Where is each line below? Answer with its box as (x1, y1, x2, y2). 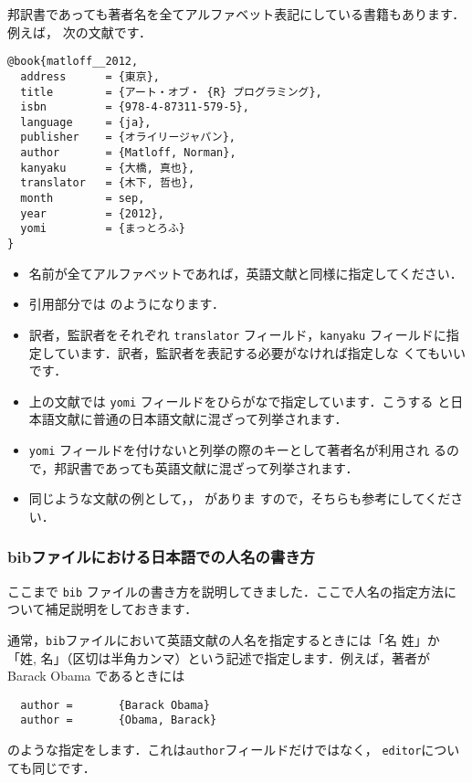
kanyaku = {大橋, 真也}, (20, 161, 195, 175)
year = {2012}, (20, 206, 164, 220)
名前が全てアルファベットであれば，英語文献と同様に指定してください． (28, 263, 463, 282)
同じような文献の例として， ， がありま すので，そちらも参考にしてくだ (28, 489, 451, 508)
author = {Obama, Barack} (20, 714, 217, 727)
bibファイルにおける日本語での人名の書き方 (7, 545, 315, 568)
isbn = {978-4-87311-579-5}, (20, 101, 249, 114)
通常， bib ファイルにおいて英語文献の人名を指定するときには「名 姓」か (7, 630, 440, 649)
